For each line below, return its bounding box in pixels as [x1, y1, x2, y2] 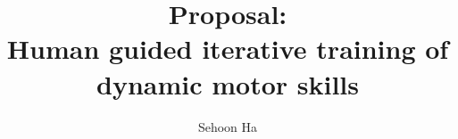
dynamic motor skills [96, 65, 359, 102]
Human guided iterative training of [6, 30, 449, 67]
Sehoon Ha [197, 117, 258, 135]
